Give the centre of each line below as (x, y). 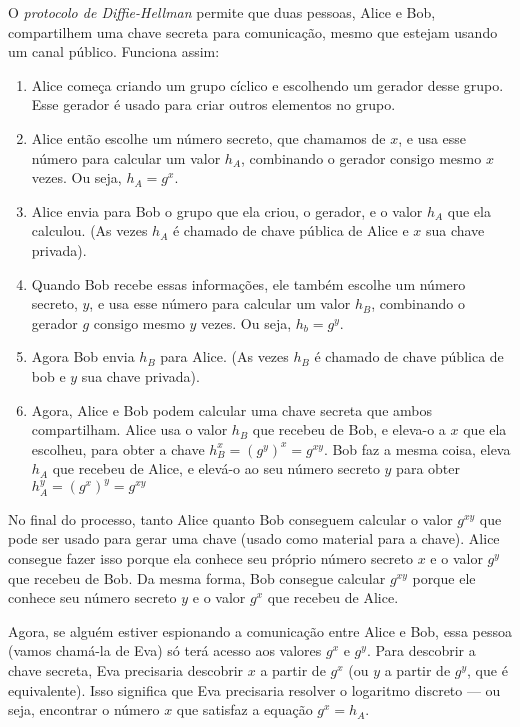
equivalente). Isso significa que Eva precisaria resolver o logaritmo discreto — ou (254, 689)
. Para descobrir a (421, 650)
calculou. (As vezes (89, 230)
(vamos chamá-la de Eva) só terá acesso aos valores (165, 650)
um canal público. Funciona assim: (114, 51)
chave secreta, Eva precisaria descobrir (126, 669)
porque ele (444, 577)
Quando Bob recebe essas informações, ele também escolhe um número (248, 283)
